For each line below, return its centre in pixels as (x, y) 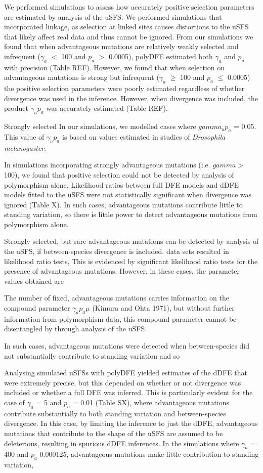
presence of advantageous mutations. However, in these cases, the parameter (122, 271)
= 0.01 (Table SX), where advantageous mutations (151, 402)
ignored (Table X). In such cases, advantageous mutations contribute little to (123, 204)
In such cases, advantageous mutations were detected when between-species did (127, 346)
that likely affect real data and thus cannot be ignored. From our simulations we (129, 36)
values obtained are (34, 281)
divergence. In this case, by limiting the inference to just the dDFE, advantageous (131, 423)
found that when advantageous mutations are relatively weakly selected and (121, 46)
